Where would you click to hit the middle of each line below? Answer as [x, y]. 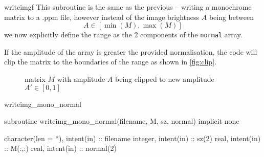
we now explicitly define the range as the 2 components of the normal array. [123, 35]
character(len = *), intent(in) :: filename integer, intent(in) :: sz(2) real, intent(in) [133, 138]
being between [231, 17]
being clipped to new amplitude [164, 79]
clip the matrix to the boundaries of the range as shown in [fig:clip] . [110, 62]
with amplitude [81, 79]
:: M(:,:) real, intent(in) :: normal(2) [60, 148]
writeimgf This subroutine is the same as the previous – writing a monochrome [128, 7]
